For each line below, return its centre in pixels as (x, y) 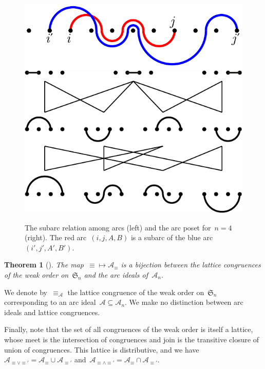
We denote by (26, 292)
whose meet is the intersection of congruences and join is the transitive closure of (132, 339)
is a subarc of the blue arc (172, 237)
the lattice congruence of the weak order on (136, 292)
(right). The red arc (56, 237)
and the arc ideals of (116, 274)
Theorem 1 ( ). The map (44, 265)
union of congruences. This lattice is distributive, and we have (102, 349)
